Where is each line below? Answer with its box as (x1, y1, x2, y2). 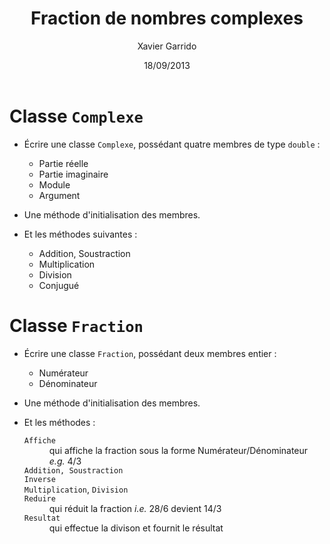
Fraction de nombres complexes (30, 7, 304, 30)
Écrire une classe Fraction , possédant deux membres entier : (23, 347, 277, 359)
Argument (38, 189, 81, 201)
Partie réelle (38, 157, 89, 169)
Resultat (23, 513, 61, 523)
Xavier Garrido (137, 40, 197, 52)
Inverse (23, 474, 56, 484)
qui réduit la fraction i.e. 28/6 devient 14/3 (48, 502, 222, 514)
